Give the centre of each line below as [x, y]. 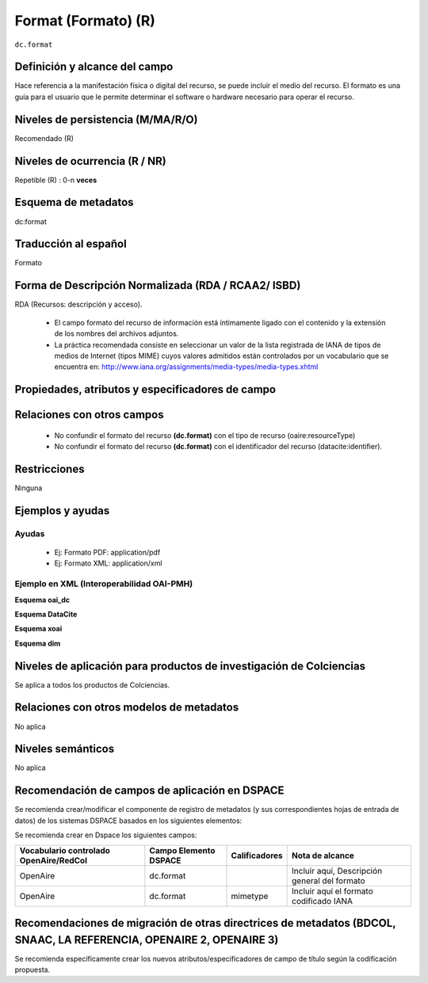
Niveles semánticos [65, 749]
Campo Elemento [182, 850]
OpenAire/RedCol [53, 860]
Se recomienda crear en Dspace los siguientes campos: [106, 835]
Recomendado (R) [44, 138]
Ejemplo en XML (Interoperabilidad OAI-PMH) [104, 584]
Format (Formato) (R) [85, 21]
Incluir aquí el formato [332, 891]
